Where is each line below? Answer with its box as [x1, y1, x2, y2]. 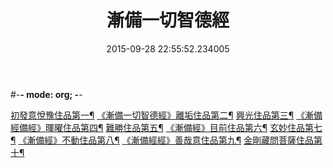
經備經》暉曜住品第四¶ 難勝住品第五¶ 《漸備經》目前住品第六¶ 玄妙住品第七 [10, 121, 323, 133]
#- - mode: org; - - [10, 88, 83, 100]
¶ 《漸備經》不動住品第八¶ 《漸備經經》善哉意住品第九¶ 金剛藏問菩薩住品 [10, 134, 315, 146]
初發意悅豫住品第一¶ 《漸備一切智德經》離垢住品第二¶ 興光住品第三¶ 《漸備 [10, 109, 323, 121]
